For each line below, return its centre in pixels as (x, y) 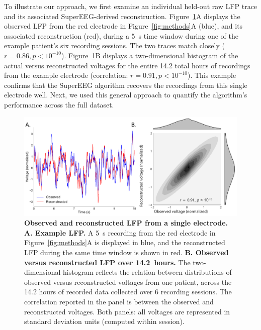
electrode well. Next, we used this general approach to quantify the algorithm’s (126, 95)
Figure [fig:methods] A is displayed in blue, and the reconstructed (125, 242)
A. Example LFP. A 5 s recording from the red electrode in (120, 232)
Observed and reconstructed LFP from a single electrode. (126, 223)
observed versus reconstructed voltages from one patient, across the (128, 282)
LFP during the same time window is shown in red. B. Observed (126, 252)
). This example (212, 75)
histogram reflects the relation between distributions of (147, 272)
